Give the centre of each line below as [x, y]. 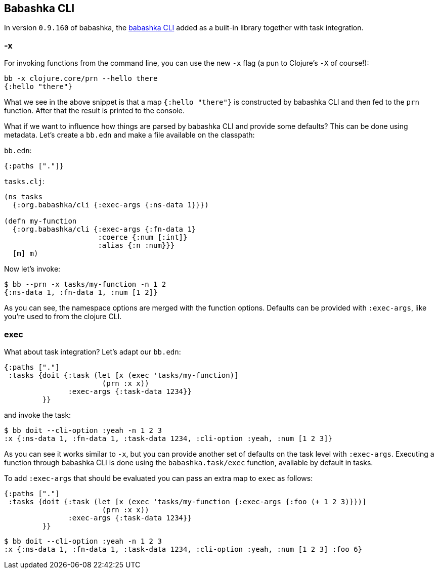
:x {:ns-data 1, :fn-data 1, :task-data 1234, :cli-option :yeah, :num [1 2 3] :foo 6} [183, 549]
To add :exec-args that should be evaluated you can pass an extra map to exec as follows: [159, 478]
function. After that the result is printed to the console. [94, 111]
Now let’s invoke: [32, 269]
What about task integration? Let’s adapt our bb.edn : [93, 351]
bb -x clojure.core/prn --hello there [81, 79]
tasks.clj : [24, 182]
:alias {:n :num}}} [136, 246]
